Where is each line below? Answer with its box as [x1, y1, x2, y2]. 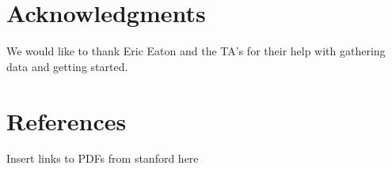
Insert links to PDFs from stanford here [6, 150, 199, 167]
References [6, 104, 127, 137]
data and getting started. [6, 58, 128, 74]
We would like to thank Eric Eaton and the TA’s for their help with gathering [6, 43, 386, 59]
